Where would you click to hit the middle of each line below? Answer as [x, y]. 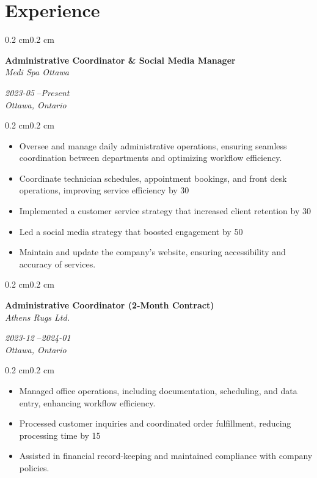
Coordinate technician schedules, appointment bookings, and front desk [153, 178]
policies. [34, 467]
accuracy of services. [57, 263]
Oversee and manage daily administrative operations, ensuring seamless [153, 145]
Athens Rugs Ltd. [37, 317]
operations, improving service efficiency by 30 [104, 190]
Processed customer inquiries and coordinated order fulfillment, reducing [155, 423]
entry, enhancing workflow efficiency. [87, 402]
